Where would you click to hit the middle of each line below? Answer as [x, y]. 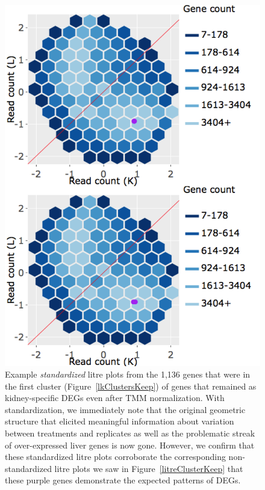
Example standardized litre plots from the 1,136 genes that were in [128, 374]
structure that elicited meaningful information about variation [120, 421]
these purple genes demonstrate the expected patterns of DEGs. [123, 480]
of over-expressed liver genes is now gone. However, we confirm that [130, 445]
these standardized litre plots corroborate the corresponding [115, 457]
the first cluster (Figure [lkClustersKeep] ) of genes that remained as [131, 386]
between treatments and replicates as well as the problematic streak [130, 433]
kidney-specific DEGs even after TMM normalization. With [115, 398]
